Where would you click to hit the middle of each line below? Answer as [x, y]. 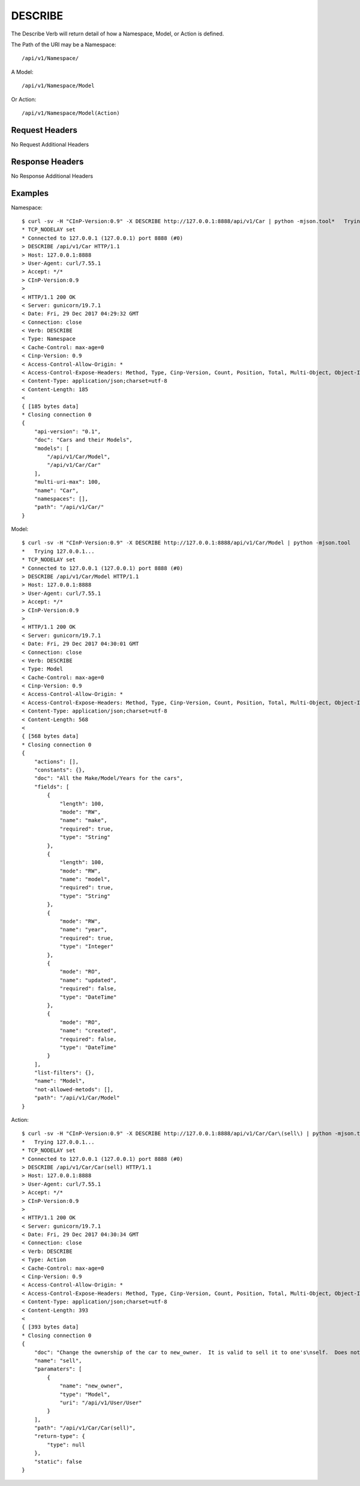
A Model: [22, 72]
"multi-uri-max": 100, [67, 482]
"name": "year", [83, 930]
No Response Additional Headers [52, 176]
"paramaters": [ [58, 1369]
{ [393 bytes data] [50, 1327]
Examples [30, 193]
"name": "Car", [56, 490]
